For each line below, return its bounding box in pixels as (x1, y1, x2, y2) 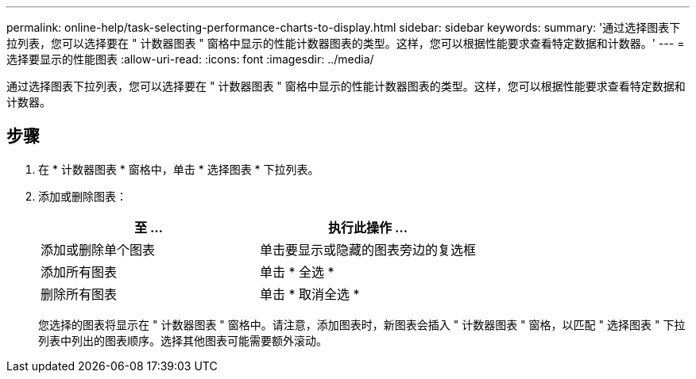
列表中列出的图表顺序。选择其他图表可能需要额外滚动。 (38, 333, 327, 347)
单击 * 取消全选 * (260, 285, 360, 302)
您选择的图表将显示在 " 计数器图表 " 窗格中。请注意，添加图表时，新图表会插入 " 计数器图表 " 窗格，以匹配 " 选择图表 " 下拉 (38, 317, 686, 331)
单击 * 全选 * (260, 263, 334, 280)
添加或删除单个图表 (41, 241, 156, 258)
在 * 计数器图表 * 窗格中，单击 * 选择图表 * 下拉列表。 (38, 162, 319, 176)
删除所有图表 (41, 285, 118, 302)
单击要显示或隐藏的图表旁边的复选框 (260, 241, 477, 258)
